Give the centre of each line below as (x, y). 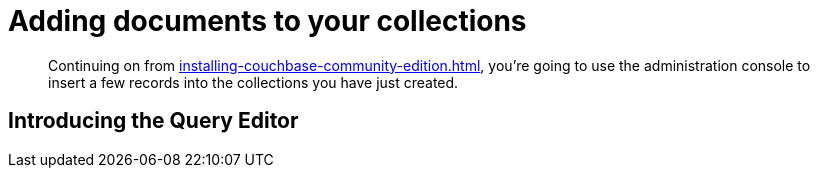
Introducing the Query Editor (153, 121)
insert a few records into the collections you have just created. (253, 82)
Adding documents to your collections (267, 21)
